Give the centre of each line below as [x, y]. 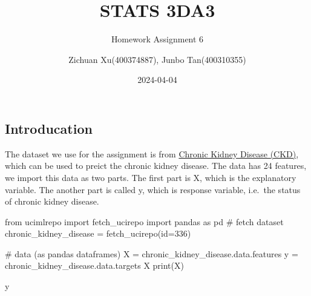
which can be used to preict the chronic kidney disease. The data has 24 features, [156, 166]
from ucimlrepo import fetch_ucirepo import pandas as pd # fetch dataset [144, 221]
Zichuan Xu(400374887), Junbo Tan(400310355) [157, 59]
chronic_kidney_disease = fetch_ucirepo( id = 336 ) [98, 233]
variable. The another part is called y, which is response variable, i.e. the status [153, 189]
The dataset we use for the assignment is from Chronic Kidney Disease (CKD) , [152, 153]
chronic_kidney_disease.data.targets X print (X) [94, 265]
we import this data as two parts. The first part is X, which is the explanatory [151, 177]
